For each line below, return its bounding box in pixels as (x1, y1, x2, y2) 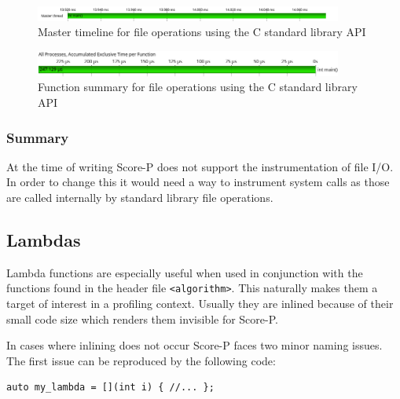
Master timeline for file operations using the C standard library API (38, 24, 366, 40)
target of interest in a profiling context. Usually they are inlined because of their (6, 295, 394, 312)
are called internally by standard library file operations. (6, 189, 273, 206)
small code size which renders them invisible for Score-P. (6, 310, 278, 327)
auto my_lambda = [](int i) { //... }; (6, 382, 215, 394)
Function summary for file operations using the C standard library (38, 79, 358, 95)
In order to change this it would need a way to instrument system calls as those (6, 174, 390, 190)
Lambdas (6, 228, 81, 252)
